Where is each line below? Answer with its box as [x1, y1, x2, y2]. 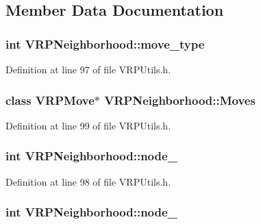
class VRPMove [5, 91, 95, 108]
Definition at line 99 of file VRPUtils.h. [5, 118, 171, 132]
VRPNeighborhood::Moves [104, 91, 256, 108]
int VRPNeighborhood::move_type [5, 35, 205, 52]
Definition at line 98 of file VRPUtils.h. [5, 174, 171, 188]
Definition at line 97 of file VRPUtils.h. [5, 62, 171, 76]
